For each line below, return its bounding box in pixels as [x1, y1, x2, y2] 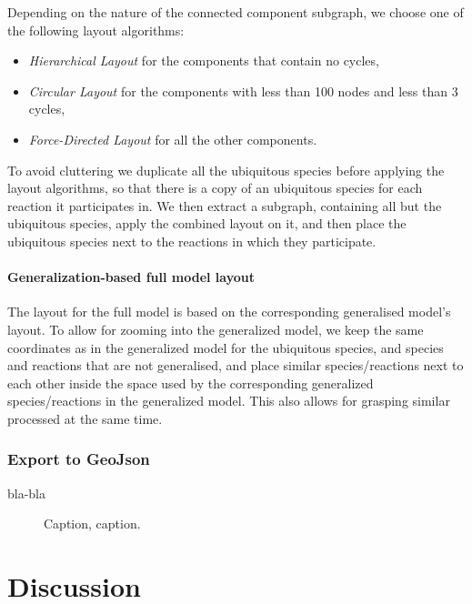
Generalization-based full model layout [7, 267, 255, 287]
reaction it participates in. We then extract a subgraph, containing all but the [7, 196, 442, 215]
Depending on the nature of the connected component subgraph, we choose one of [7, 3, 464, 21]
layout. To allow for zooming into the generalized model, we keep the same [7, 319, 424, 338]
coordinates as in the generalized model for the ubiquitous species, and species [7, 337, 444, 357]
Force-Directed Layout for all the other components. [28, 129, 317, 148]
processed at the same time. [7, 408, 163, 428]
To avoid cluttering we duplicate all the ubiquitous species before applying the [7, 160, 445, 179]
